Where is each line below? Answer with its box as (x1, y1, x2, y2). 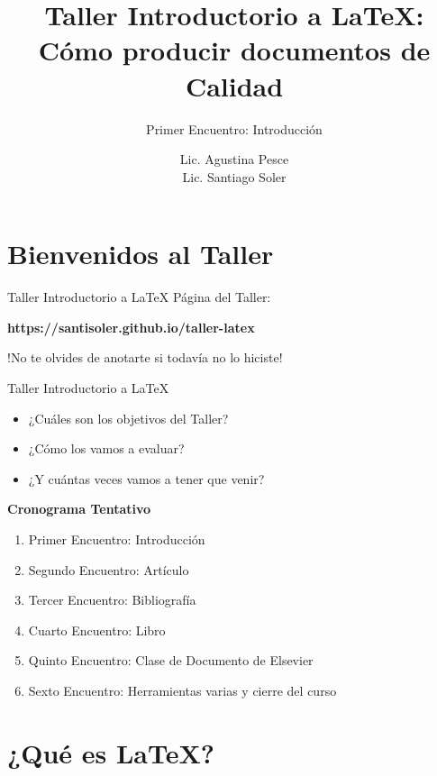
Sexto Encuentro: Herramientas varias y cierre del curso (28, 680, 337, 699)
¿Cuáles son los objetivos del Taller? (28, 408, 229, 427)
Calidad (185, 67, 284, 104)
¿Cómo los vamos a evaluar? (28, 439, 185, 458)
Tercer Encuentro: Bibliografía (28, 590, 196, 609)
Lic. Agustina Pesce (179, 150, 289, 169)
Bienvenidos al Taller (7, 235, 274, 272)
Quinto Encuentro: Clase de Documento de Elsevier (28, 651, 314, 670)
